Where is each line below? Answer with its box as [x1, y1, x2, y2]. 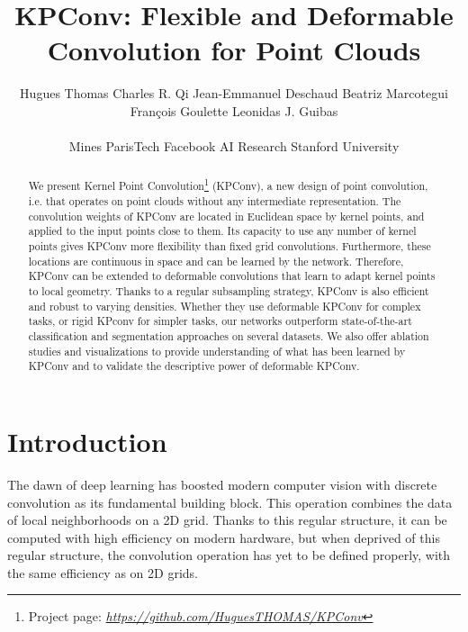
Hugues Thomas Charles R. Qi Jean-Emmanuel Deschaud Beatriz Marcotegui [20, 84, 448, 103]
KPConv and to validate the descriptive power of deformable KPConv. [28, 358, 360, 374]
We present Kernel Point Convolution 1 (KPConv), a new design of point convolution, [28, 176, 428, 194]
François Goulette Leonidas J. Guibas [130, 101, 338, 120]
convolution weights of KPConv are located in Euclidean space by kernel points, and [28, 208, 425, 223]
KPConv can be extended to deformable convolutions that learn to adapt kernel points [28, 268, 436, 284]
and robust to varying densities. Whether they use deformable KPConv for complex [28, 298, 421, 313]
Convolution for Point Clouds [47, 32, 421, 68]
